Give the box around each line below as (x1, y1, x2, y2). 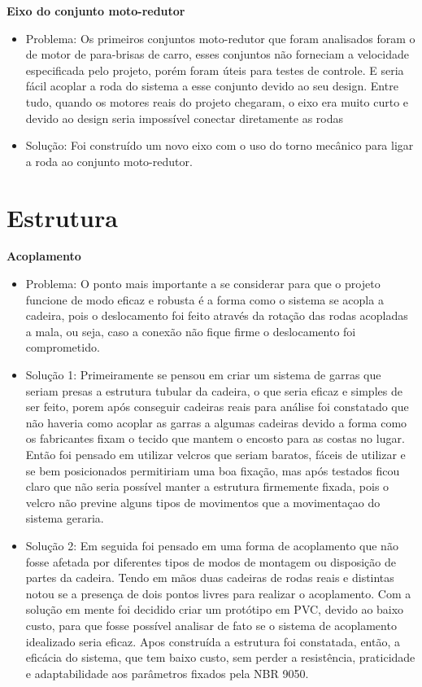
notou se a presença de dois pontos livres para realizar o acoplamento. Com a (25, 584, 411, 602)
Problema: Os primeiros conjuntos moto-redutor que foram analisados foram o (25, 29, 415, 46)
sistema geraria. (25, 510, 104, 527)
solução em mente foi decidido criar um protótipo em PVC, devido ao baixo (25, 601, 404, 618)
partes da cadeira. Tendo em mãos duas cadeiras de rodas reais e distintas (25, 569, 394, 586)
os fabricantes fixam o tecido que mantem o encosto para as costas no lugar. (25, 430, 405, 447)
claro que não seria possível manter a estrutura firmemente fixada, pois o (25, 478, 389, 495)
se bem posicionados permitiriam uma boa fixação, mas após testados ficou (25, 462, 400, 479)
